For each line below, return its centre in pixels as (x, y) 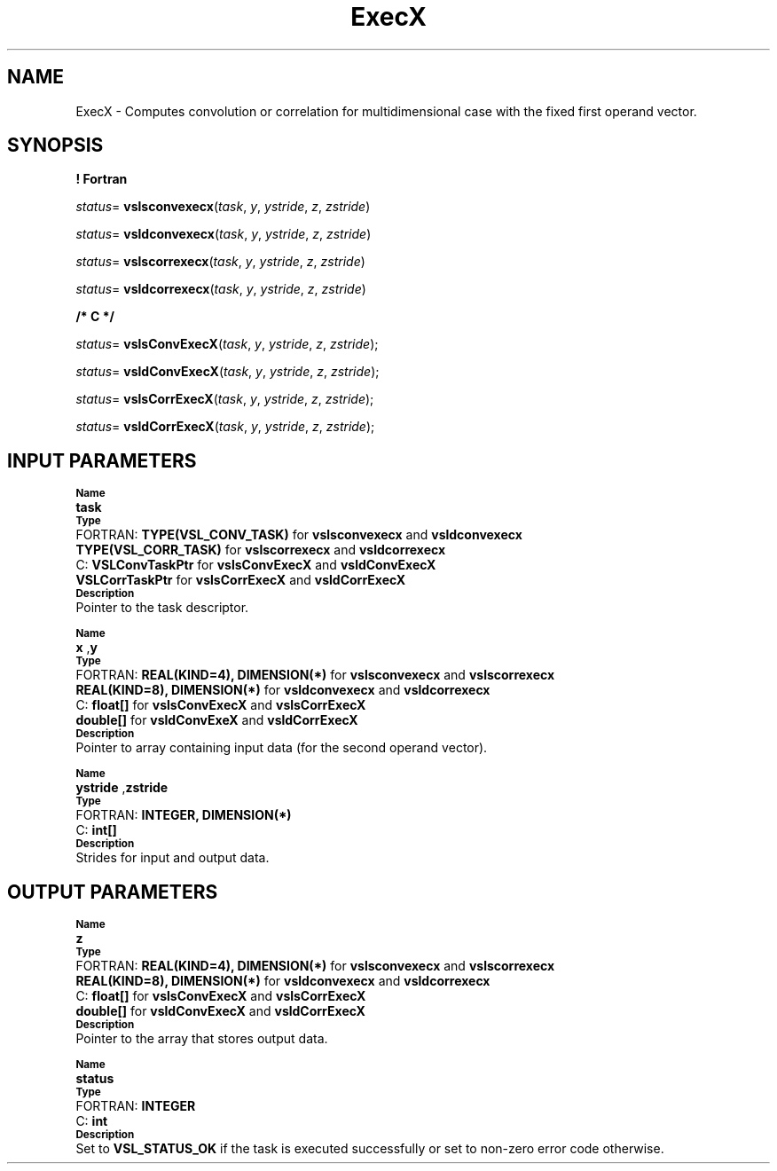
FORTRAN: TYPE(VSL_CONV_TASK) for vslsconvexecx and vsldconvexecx (299, 535)
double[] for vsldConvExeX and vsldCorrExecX (217, 720)
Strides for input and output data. (173, 858)
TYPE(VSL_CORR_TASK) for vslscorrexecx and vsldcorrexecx (261, 550)
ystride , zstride (122, 788)
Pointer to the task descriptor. (162, 608)
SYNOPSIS (55, 145)
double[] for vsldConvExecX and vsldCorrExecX (220, 1011)
